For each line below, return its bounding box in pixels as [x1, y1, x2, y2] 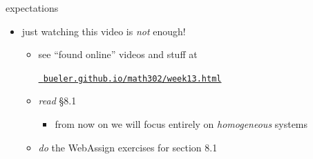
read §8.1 [38, 93, 77, 108]
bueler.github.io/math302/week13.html [43, 73, 222, 84]
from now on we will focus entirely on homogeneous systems [55, 117, 308, 131]
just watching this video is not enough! [21, 24, 186, 38]
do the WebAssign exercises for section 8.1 [38, 140, 218, 154]
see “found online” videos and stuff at [38, 47, 198, 62]
